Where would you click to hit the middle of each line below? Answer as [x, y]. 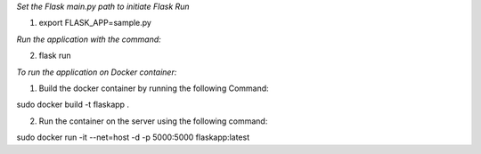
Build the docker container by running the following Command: [154, 88]
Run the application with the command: [89, 39]
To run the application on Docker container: [97, 72]
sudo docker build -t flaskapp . [73, 105]
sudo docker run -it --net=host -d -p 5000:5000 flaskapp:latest [133, 137]
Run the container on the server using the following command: [153, 121]
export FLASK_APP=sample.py [95, 23]
